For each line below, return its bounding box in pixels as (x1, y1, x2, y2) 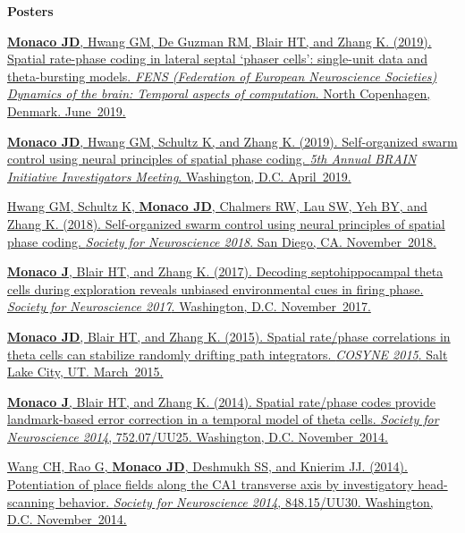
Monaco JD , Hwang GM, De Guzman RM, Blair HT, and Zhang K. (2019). (7, 31, 432, 50)
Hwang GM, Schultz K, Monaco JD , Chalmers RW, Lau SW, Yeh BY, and (7, 197, 427, 216)
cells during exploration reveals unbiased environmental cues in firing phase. (7, 279, 424, 298)
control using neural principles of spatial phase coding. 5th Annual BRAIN (7, 149, 417, 168)
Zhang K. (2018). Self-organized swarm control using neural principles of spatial (7, 214, 445, 233)
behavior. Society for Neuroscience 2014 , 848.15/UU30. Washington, (58, 492, 434, 511)
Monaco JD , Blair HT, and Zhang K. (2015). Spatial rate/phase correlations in (7, 326, 451, 345)
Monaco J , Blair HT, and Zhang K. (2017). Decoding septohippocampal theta (7, 262, 444, 281)
